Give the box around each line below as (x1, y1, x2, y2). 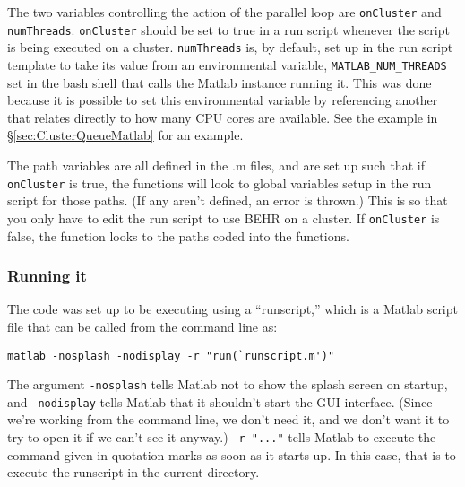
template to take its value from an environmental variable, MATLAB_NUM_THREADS (7, 55, 447, 74)
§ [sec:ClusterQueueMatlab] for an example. (7, 126, 244, 144)
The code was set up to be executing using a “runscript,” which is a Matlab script (7, 300, 458, 318)
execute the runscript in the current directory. (7, 463, 260, 482)
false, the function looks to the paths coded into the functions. (7, 226, 349, 245)
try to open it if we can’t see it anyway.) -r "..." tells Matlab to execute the (7, 428, 436, 447)
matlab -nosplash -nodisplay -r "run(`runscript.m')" (7, 349, 335, 362)
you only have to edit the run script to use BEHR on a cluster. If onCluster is (7, 208, 440, 227)
